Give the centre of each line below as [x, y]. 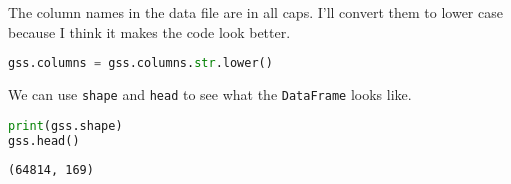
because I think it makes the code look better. [149, 31]
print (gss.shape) [65, 125]
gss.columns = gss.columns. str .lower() [140, 63]
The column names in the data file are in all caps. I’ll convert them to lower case [255, 12]
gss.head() [44, 140]
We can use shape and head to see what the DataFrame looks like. [210, 94]
